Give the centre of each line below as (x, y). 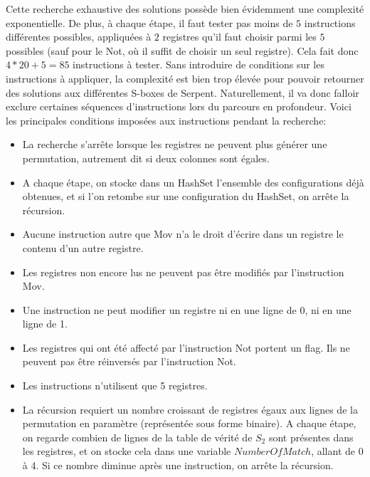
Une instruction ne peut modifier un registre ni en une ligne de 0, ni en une (187, 309)
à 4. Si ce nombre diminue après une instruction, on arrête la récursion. (178, 465)
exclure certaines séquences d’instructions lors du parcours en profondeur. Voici (179, 106)
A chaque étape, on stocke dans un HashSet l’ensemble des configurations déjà (193, 182)
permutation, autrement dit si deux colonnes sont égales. (146, 158)
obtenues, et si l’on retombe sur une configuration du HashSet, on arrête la (186, 196)
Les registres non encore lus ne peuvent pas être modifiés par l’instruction (183, 272)
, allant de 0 (337, 451)
